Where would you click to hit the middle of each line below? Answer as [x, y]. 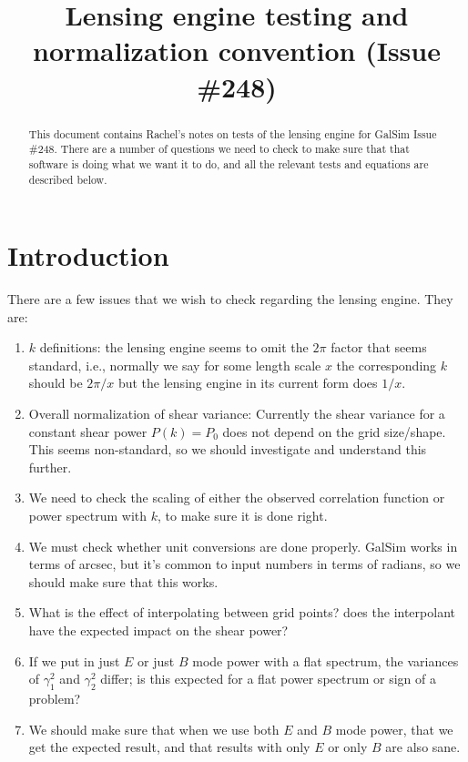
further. [50, 467]
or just [156, 660]
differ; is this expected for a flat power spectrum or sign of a [268, 679]
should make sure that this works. [123, 581]
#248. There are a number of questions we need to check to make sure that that [219, 149]
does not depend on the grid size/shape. [334, 431]
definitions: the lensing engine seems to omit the [174, 347]
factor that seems [379, 347]
